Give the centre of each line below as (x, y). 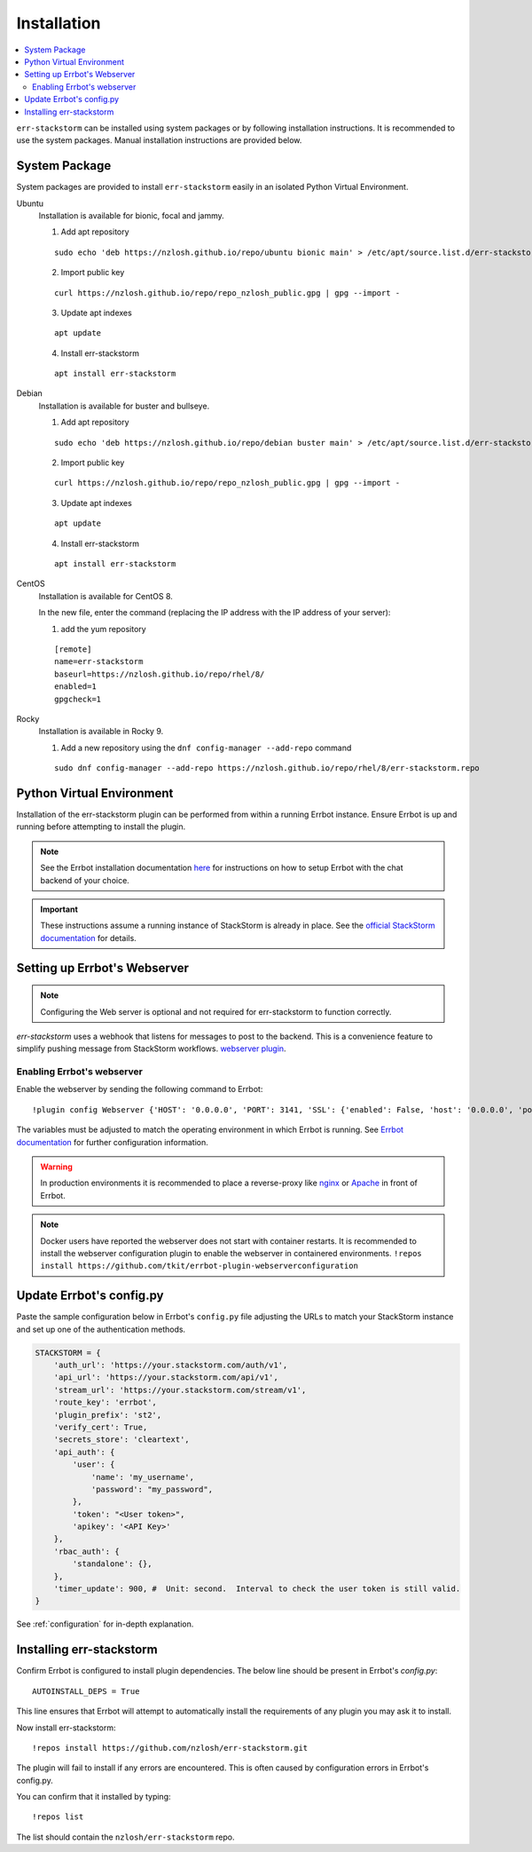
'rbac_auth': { (86, 1551)
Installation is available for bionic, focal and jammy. (132, 215)
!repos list (58, 1817)
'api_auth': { (84, 1452)
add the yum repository (103, 629)
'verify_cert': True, (101, 1427)
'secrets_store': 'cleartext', (121, 1440)
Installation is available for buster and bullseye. (124, 406)
